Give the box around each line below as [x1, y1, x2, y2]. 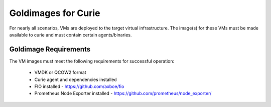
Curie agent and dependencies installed [34, 76, 117, 82]
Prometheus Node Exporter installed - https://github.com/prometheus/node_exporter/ [34, 90, 212, 96]
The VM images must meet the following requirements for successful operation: [9, 58, 175, 64]
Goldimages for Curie [9, 7, 100, 18]
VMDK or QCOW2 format [34, 69, 86, 75]
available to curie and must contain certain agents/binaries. [9, 31, 132, 37]
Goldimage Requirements [9, 45, 91, 53]
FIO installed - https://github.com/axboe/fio [34, 83, 124, 89]
